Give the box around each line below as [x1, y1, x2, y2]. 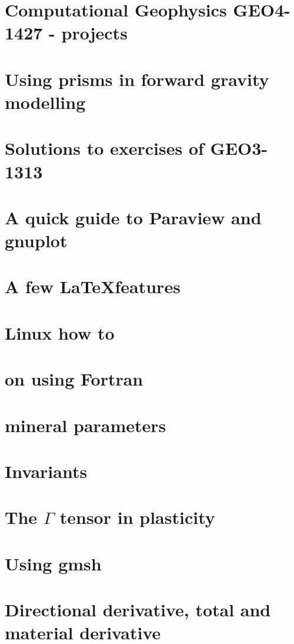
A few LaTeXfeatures [5, 274, 181, 298]
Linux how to [5, 320, 115, 344]
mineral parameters [5, 413, 166, 437]
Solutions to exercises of [5, 136, 204, 160]
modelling [5, 89, 86, 114]
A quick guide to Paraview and [5, 205, 262, 229]
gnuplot [5, 228, 68, 253]
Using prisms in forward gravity [5, 67, 269, 91]
